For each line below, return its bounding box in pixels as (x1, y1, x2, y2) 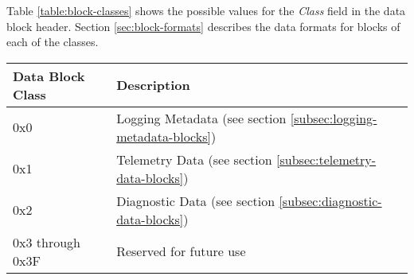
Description (116, 76, 190, 95)
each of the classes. (6, 33, 99, 50)
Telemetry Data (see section (116, 150, 272, 169)
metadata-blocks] (116, 126, 211, 146)
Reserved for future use (116, 242, 246, 261)
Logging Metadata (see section (116, 108, 287, 127)
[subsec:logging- (290, 108, 377, 127)
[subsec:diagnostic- (279, 191, 382, 210)
